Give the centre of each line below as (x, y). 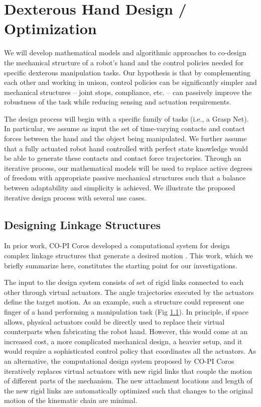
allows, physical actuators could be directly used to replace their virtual (114, 321)
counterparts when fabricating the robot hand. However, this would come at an (126, 331)
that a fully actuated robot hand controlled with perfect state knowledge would (126, 148)
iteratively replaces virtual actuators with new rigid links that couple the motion (128, 371)
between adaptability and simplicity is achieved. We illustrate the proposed (120, 188)
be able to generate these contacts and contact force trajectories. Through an (123, 158)
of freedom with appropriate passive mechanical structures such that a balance (125, 178)
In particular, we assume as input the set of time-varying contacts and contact (124, 128)
